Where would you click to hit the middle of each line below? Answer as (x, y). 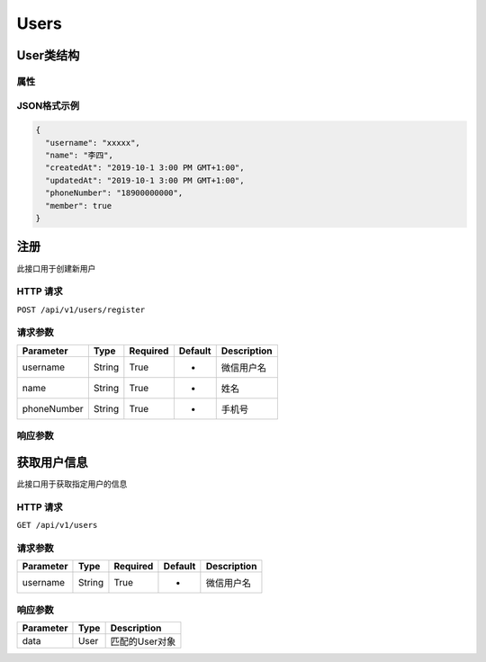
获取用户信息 (52, 462)
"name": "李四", (80, 156)
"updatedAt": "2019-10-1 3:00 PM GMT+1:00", (145, 180)
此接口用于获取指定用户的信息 (72, 483)
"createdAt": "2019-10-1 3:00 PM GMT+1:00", (145, 168)
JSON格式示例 (48, 105)
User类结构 (48, 55)
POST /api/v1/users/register (81, 309)
